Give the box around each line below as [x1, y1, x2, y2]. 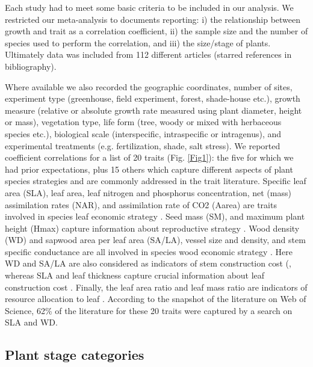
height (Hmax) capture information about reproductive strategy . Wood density [5, 221, 300, 234]
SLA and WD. [5, 316, 58, 328]
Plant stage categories [5, 345, 144, 364]
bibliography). [5, 60, 57, 72]
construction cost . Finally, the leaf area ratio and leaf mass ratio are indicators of [5, 280, 308, 293]
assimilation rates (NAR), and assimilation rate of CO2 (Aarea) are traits [5, 198, 277, 211]
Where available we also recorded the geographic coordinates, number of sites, [5, 80, 293, 93]
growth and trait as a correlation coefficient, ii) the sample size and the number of [5, 25, 308, 37]
